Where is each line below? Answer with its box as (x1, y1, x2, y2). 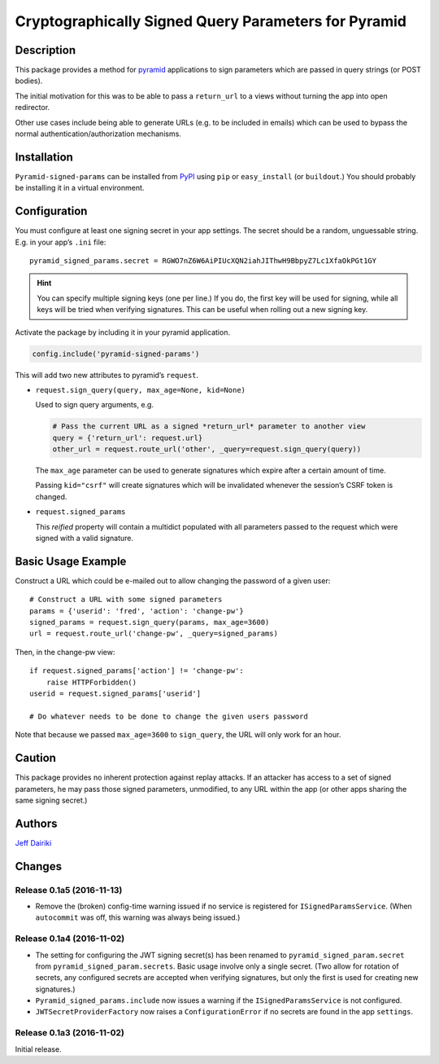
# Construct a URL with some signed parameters (29, 595, 223, 605)
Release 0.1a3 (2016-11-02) (15, 1027, 125, 1039)
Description (15, 43, 76, 57)
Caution (15, 751, 57, 765)
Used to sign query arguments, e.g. (35, 400, 154, 410)
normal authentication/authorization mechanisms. (15, 129, 182, 138)
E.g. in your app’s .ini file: (15, 237, 106, 247)
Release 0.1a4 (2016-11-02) (15, 933, 125, 944)
